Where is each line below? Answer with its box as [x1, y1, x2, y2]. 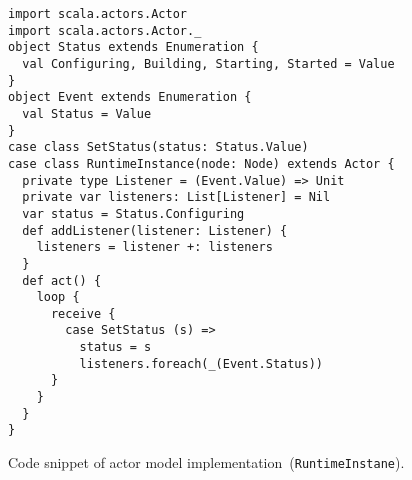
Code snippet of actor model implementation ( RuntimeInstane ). [8, 452, 405, 473]
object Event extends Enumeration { [8, 90, 252, 105]
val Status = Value [22, 106, 152, 121]
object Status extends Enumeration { [8, 40, 259, 55]
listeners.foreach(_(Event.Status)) [79, 356, 323, 371]
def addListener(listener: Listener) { [22, 223, 288, 238]
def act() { [22, 273, 102, 288]
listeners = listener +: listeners [36, 240, 273, 255]
